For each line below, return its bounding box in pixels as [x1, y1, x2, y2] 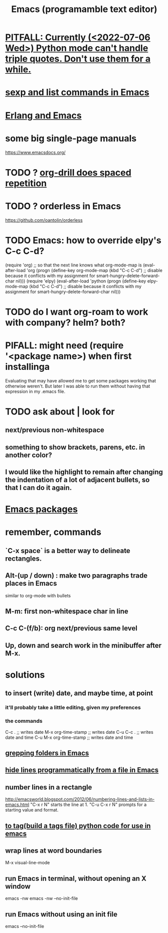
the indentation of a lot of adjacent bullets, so [5, 476, 150, 484]
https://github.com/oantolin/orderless [5, 217, 83, 223]
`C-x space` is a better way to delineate [5, 546, 130, 555]
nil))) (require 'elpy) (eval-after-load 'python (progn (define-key [16, 278, 146, 284]
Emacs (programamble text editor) [11, 4, 157, 15]
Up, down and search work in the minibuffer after [5, 641, 162, 649]
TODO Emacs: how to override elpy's [5, 234, 161, 246]
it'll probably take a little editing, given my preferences [5, 704, 141, 711]
